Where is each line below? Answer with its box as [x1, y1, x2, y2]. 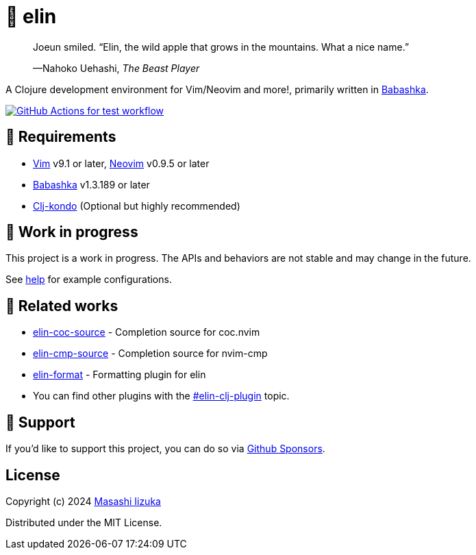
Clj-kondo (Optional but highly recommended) [33, 199, 240, 212]
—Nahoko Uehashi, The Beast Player [33, 62, 200, 74]
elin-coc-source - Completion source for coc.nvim [33, 326, 260, 338]
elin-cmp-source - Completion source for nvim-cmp [33, 347, 268, 360]
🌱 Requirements [5, 128, 116, 146]
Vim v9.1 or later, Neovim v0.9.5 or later [33, 157, 210, 169]
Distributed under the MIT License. [5, 516, 162, 528]
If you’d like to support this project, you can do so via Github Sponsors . [5, 443, 325, 455]
